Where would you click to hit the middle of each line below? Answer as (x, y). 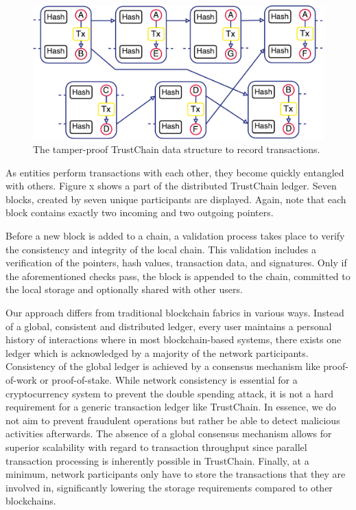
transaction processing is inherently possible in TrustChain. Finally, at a (157, 460)
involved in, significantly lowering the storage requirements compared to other (169, 487)
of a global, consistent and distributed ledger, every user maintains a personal (169, 326)
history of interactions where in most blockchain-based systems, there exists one (174, 339)
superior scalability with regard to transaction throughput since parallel (156, 447)
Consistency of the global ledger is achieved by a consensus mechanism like (163, 366)
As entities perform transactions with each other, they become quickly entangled (175, 172)
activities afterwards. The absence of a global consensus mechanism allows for (169, 433)
